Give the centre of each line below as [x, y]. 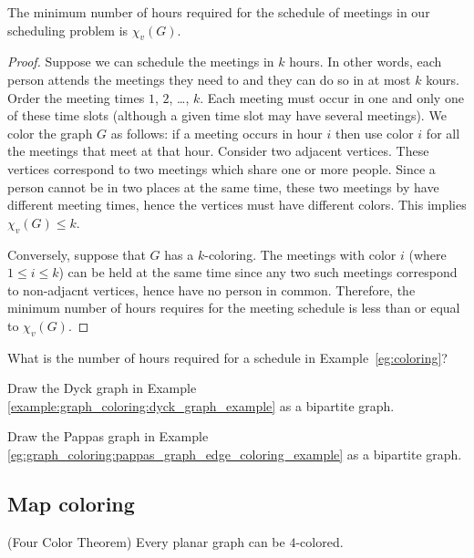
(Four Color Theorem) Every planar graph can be [146, 541]
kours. [443, 79]
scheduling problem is [68, 30]
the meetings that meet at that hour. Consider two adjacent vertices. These [218, 151]
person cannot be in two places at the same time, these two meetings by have [223, 186]
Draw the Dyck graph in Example [102, 388]
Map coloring [71, 504]
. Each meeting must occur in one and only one [332, 97]
